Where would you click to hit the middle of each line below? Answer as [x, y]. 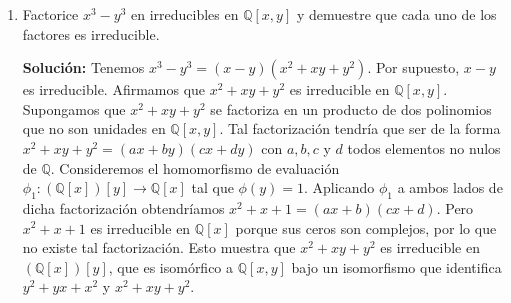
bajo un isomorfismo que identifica [396, 266]
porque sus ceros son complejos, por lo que [366, 227]
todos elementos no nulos [424, 147]
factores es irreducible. [91, 33]
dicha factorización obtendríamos [123, 207]
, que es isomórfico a [171, 266]
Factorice [50, 14]
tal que [212, 187]
